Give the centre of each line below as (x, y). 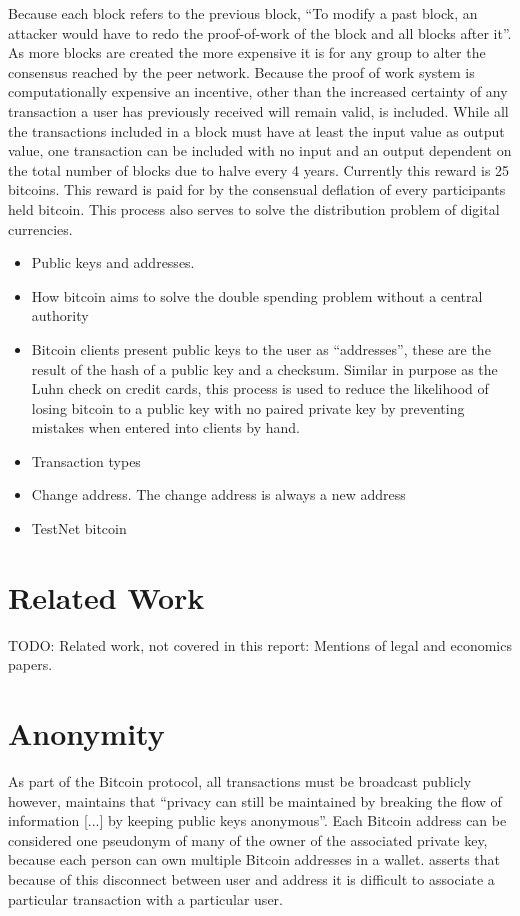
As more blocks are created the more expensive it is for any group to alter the (247, 52)
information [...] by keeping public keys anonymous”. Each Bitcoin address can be (257, 820)
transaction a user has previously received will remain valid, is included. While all (258, 110)
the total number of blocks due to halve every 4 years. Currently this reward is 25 (259, 169)
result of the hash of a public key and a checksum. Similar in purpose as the (264, 368)
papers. (30, 664)
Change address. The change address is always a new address (218, 494)
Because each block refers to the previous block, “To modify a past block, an (243, 13)
